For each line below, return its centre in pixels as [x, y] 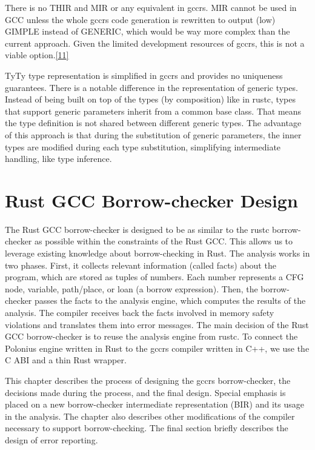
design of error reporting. [51, 439]
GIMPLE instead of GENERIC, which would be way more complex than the [148, 31]
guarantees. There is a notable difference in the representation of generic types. [151, 87]
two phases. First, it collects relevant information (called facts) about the [141, 265]
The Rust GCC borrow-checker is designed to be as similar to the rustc [137, 229]
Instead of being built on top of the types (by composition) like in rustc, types [150, 99]
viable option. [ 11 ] [37, 55]
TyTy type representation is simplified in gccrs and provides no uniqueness [144, 75]
